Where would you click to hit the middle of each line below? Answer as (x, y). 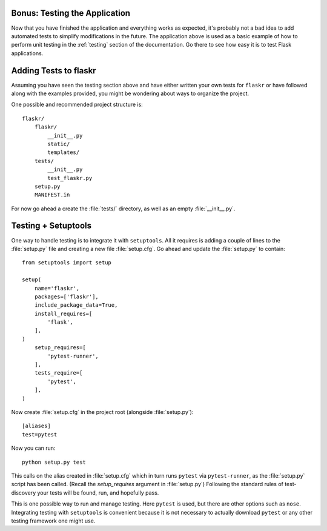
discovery (24, 493)
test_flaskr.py (70, 178)
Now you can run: (33, 448)
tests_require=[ (58, 373)
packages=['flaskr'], (67, 296)
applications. (27, 53)
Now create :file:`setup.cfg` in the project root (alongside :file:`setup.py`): (102, 412)
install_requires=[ (63, 313)
